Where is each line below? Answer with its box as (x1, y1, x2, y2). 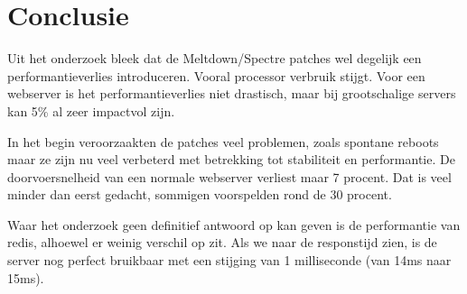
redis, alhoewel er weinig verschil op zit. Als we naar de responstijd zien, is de (7, 233, 437, 252)
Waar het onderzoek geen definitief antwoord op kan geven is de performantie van (7, 215, 461, 234)
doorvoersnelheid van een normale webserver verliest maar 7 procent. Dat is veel (7, 167, 452, 186)
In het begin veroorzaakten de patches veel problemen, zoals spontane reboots (7, 132, 439, 151)
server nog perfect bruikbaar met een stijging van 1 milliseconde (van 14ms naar (7, 251, 452, 270)
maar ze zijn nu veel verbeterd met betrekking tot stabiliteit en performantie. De (7, 150, 455, 169)
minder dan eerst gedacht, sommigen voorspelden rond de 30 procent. (7, 185, 392, 204)
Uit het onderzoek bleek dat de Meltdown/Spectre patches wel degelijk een (7, 49, 422, 68)
